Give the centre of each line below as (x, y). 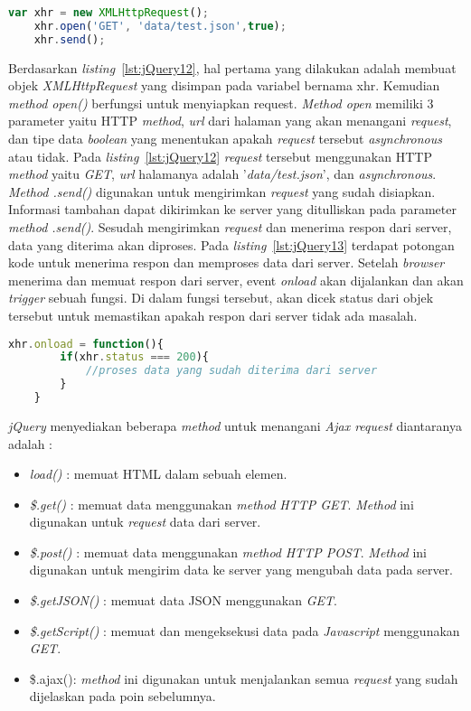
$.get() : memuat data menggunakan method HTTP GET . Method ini (221, 504)
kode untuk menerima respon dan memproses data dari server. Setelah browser (226, 262)
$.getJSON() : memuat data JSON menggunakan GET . (183, 600)
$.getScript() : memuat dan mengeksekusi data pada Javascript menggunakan (245, 630)
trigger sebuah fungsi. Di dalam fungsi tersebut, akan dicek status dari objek (221, 298)
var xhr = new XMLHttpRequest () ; (109, 13)
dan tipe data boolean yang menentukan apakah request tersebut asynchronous (225, 138)
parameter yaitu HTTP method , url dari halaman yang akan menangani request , (230, 121)
